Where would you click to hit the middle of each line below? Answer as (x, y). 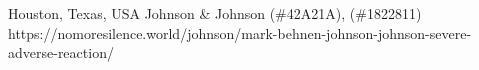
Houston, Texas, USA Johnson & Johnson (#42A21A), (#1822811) (215, 13)
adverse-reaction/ (61, 52)
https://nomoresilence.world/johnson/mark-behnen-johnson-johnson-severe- (240, 32)
